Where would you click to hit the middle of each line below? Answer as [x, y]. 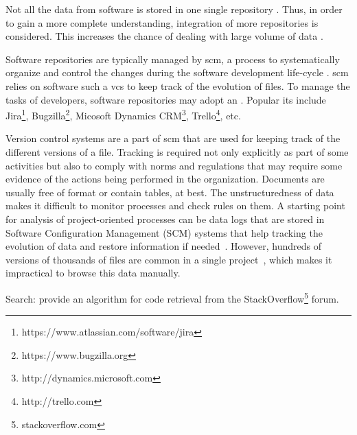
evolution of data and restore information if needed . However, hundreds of [164, 246]
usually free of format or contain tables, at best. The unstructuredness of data [170, 192]
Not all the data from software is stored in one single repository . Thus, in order [174, 9]
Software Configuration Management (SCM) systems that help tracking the [164, 232]
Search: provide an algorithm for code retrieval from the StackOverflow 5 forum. [172, 297]
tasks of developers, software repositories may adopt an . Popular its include [166, 99]
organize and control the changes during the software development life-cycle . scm [177, 72]
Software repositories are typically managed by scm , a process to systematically [173, 59]
